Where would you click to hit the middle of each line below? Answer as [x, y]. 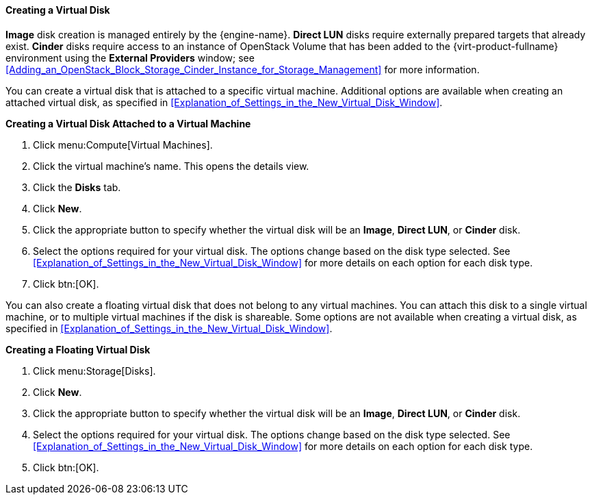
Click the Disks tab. [77, 187]
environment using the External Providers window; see [130, 58]
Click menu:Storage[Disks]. [94, 371]
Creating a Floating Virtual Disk [78, 349]
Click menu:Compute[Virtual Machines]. [123, 145]
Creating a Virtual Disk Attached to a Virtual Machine [128, 123]
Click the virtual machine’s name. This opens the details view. [171, 166]
